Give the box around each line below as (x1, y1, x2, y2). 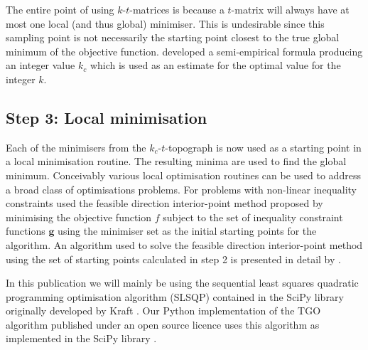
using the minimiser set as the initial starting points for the (58, 223, 317, 238)
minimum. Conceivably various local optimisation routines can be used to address (6, 167, 361, 182)
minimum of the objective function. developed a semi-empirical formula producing (6, 43, 363, 58)
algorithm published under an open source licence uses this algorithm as (6, 317, 320, 332)
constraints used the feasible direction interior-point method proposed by (6, 196, 323, 211)
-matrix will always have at (231, 2, 350, 16)
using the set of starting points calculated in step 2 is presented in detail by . (6, 251, 341, 266)
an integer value (6, 58, 75, 73)
